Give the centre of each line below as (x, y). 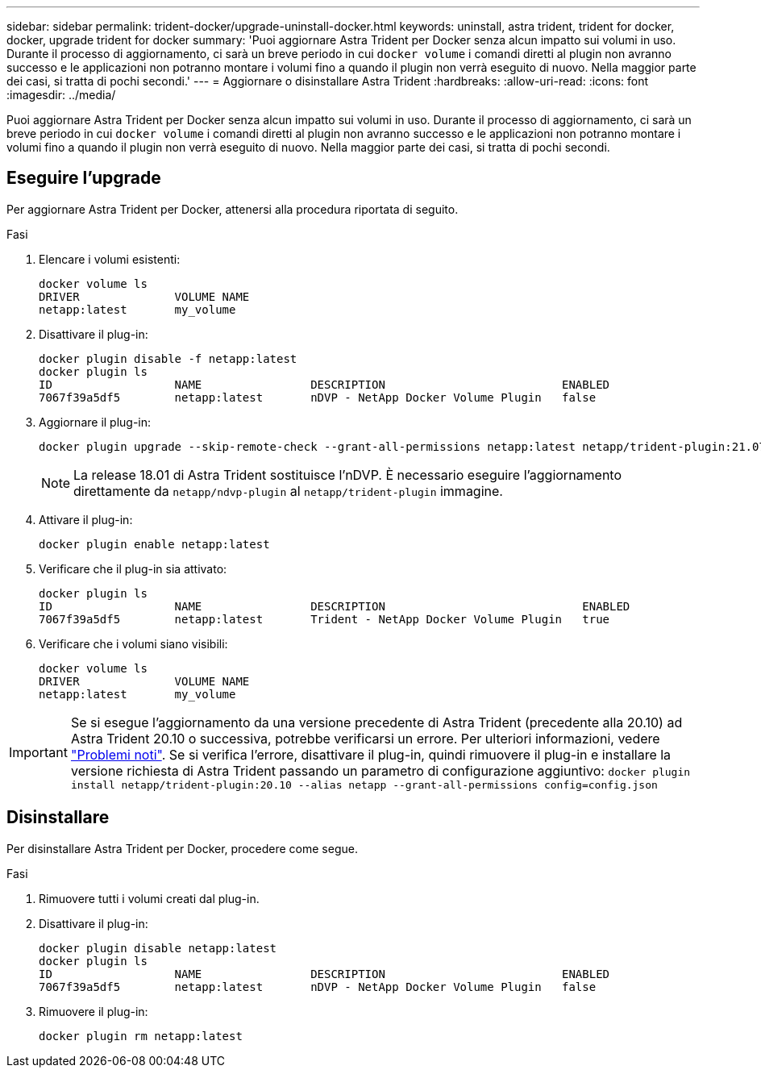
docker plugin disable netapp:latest (158, 948)
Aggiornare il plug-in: (95, 422)
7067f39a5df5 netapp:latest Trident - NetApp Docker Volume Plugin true (324, 619)
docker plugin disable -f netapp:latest (168, 358)
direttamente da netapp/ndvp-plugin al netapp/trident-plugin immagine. (288, 491)
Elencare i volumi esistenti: (110, 259)
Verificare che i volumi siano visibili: (133, 643)
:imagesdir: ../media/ (61, 95)
